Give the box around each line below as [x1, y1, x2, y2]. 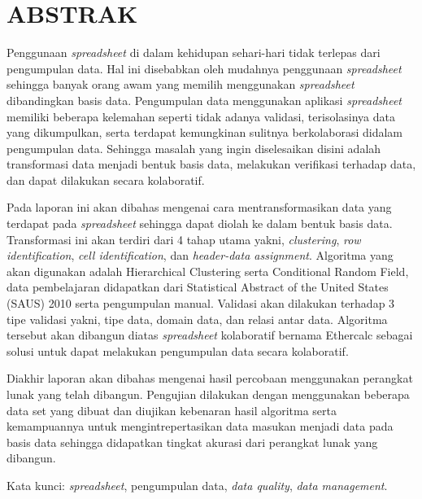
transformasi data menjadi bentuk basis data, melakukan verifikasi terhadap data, [7, 155, 416, 173]
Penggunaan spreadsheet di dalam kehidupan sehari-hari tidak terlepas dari [7, 44, 381, 61]
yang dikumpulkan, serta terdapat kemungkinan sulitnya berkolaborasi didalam [7, 124, 402, 141]
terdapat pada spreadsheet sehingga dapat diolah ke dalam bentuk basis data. [7, 215, 393, 232]
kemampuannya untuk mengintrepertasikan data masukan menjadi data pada [7, 418, 394, 435]
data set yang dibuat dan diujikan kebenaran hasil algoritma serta [7, 401, 337, 418]
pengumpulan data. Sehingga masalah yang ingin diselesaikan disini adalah [7, 139, 381, 156]
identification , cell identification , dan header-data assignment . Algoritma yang [7, 247, 394, 264]
